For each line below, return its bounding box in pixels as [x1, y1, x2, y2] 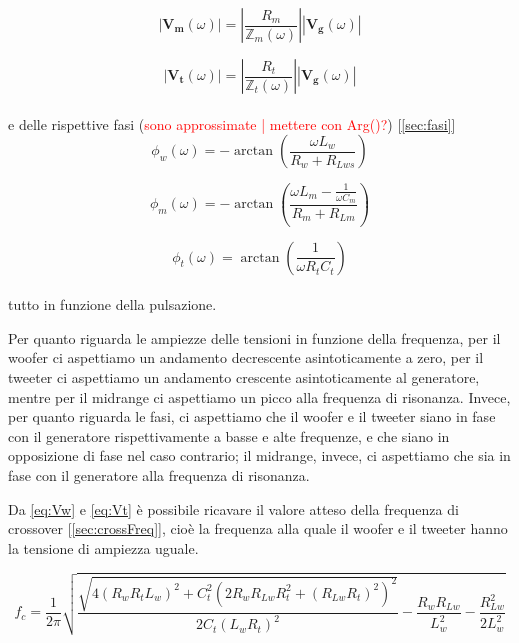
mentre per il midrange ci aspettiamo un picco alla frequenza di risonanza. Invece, [8, 386, 511, 407]
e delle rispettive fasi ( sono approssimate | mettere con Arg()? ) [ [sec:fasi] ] [8, 113, 456, 134]
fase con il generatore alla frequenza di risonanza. [8, 464, 310, 485]
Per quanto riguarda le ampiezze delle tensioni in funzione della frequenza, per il [8, 327, 501, 348]
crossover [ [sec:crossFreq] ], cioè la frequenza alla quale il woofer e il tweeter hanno [8, 518, 508, 539]
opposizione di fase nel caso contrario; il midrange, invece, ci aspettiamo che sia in [8, 445, 511, 466]
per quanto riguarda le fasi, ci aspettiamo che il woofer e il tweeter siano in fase [8, 406, 496, 427]
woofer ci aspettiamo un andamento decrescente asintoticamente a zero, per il [8, 347, 484, 368]
